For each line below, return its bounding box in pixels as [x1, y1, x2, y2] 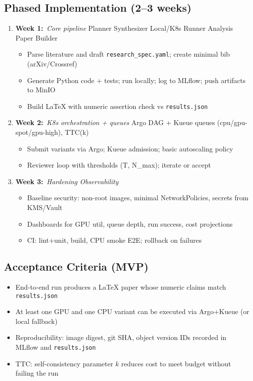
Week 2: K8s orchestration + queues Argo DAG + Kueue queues [15, 117, 215, 127]
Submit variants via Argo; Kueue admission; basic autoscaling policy [27, 143, 233, 153]
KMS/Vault [27, 202, 63, 212]
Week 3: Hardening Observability [15, 176, 118, 186]
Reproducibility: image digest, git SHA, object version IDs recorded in [15, 332, 227, 342]
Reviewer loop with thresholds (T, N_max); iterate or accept [27, 160, 211, 170]
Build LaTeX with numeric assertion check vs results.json [27, 101, 208, 111]
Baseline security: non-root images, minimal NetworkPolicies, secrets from [27, 192, 249, 203]
